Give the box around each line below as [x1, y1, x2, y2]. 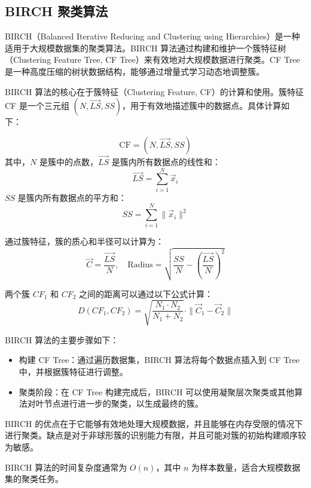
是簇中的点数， [39, 155, 98, 167]
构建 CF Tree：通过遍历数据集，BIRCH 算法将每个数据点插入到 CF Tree [19, 353, 300, 366]
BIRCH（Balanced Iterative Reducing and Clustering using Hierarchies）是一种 [5, 30, 300, 42]
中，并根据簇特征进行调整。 [19, 365, 128, 377]
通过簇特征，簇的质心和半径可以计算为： [5, 235, 164, 248]
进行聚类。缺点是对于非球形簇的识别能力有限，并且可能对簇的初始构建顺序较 [5, 429, 306, 441]
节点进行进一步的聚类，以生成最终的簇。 [44, 397, 203, 410]
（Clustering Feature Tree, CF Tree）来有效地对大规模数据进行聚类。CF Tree [5, 53, 300, 66]
